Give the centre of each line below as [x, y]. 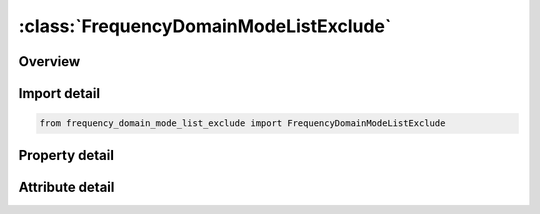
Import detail [59, 93]
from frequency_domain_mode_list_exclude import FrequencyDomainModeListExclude [242, 123]
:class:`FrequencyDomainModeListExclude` [205, 26]
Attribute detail [66, 186]
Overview [49, 61]
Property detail [66, 155]
